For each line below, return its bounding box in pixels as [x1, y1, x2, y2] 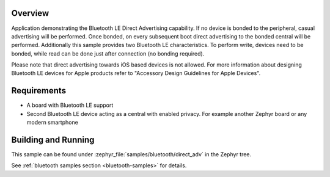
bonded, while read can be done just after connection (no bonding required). [11, 49, 205, 57]
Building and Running [11, 134, 95, 145]
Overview [11, 8, 50, 18]
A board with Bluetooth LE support [26, 101, 114, 109]
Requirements [11, 85, 67, 96]
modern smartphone [26, 119, 79, 126]
